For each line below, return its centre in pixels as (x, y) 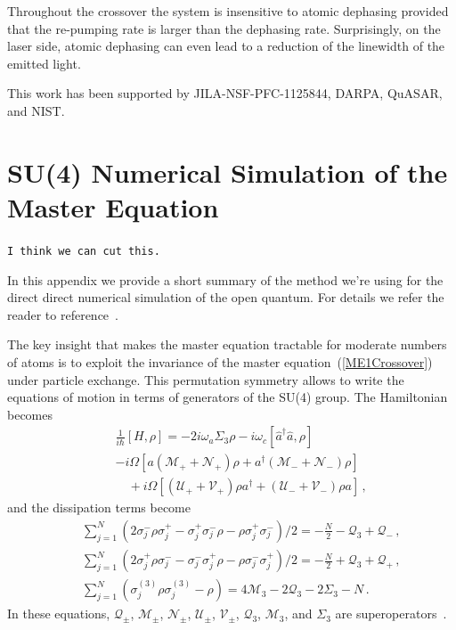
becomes (30, 414)
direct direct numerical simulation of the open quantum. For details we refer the (226, 297)
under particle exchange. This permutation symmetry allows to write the (206, 379)
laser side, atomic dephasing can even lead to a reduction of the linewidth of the (226, 46)
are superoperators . (391, 614)
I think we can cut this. (84, 251)
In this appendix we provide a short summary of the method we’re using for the (225, 279)
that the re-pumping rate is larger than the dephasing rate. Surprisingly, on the (224, 28)
